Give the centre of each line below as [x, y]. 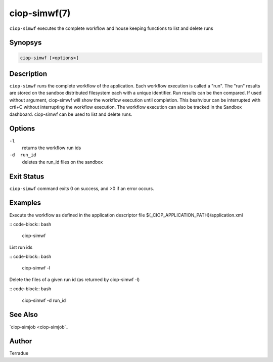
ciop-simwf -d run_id [44, 300]
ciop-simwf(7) [40, 13]
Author [21, 341]
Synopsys [26, 43]
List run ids [21, 247]
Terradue [19, 353]
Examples [25, 203]
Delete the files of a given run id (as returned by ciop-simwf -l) [75, 279]
